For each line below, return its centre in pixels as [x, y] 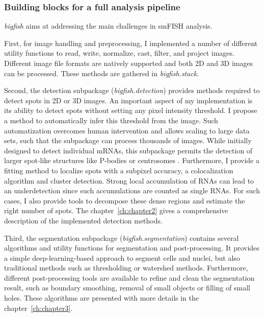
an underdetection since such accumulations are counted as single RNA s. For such [132, 190]
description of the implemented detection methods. [83, 220]
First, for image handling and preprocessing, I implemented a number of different [131, 43]
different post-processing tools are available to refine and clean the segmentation [129, 277]
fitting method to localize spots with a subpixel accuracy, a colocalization [119, 170]
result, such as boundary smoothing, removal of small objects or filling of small [127, 288]
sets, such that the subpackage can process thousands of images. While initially [128, 140]
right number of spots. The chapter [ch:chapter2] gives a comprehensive [116, 210]
